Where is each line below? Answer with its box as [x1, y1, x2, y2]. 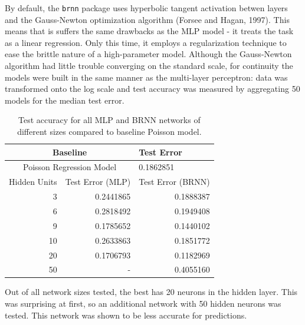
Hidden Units [9, 175, 57, 188]
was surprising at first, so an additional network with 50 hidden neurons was [5, 297, 281, 310]
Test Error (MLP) [65, 175, 131, 188]
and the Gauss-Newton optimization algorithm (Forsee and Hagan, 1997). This [5, 13, 290, 25]
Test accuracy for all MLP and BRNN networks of [18, 114, 201, 126]
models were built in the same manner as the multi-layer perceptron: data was [5, 71, 288, 83]
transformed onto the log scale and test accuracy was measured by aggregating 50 [5, 82, 300, 95]
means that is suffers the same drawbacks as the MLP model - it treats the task [5, 25, 294, 37]
